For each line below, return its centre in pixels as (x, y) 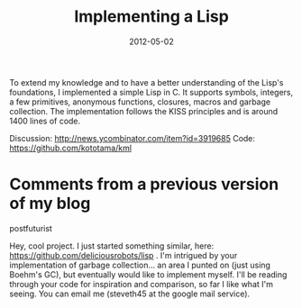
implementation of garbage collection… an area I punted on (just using (140, 265)
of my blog (50, 204)
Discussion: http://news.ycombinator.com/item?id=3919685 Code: (132, 138)
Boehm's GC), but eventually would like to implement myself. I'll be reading (148, 274)
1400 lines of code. (45, 121)
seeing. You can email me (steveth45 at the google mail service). (130, 294)
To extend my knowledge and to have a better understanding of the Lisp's (146, 82)
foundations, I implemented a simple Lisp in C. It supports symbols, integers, (151, 92)
